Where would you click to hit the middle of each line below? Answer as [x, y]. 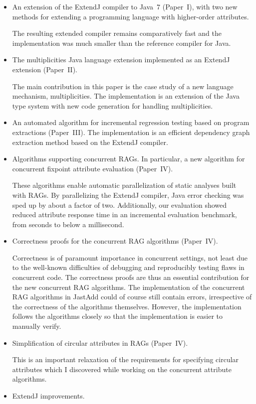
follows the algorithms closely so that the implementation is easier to [118, 316]
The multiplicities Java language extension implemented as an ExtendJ [121, 60]
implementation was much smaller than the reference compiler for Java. [122, 43]
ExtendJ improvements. [48, 396]
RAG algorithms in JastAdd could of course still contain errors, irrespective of [132, 297]
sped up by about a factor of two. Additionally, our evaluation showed [120, 204]
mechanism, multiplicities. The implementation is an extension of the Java [126, 96]
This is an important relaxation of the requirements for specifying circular [126, 359]
